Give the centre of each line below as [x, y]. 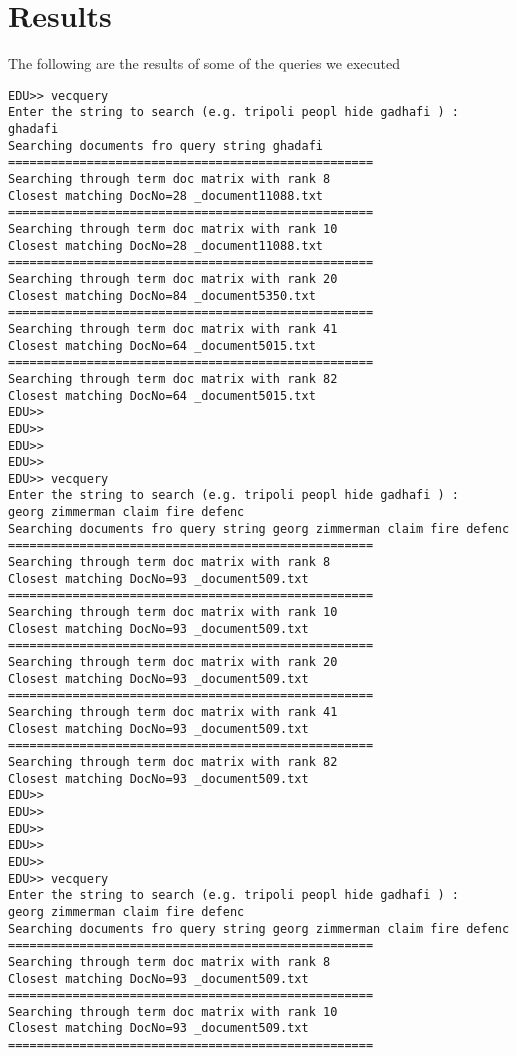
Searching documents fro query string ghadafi [165, 145]
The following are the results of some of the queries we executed [204, 63]
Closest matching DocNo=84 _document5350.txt [162, 295]
